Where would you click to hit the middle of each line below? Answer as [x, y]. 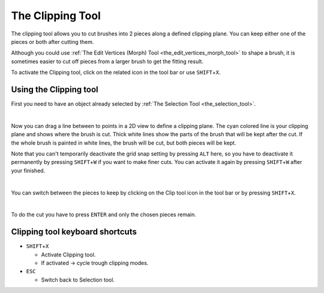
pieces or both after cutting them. [52, 41]
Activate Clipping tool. [68, 255]
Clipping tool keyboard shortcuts [74, 232]
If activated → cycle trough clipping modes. [95, 263]
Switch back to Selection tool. [78, 280]
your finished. [28, 171]
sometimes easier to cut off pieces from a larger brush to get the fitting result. [107, 61]
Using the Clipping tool [55, 89]
